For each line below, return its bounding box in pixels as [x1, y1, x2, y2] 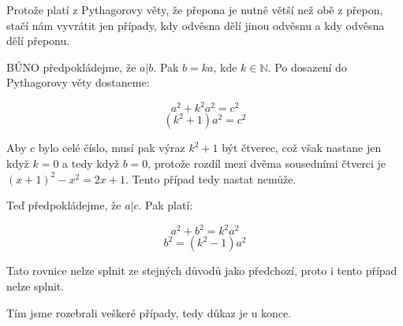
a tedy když [62, 155, 120, 172]
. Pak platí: [138, 197, 193, 213]
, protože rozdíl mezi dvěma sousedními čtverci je [147, 155, 386, 172]
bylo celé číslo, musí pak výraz [38, 139, 185, 156]
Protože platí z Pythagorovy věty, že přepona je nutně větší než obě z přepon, [6, 2, 383, 17]
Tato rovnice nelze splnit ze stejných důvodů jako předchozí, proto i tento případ [6, 262, 397, 279]
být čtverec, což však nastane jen [222, 139, 382, 156]
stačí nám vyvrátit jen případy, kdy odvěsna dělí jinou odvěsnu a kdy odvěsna [6, 17, 385, 33]
